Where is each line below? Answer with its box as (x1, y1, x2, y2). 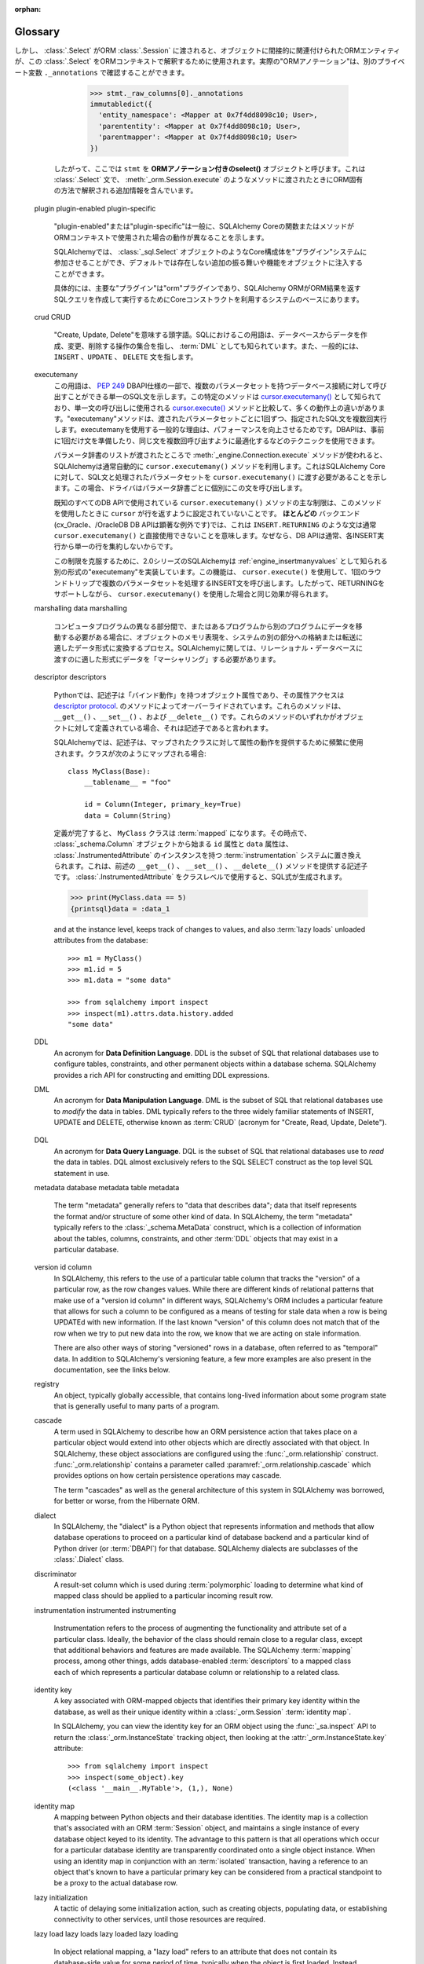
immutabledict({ (90, 100, 153, 109)
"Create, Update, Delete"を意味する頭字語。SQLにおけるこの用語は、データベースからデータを (53, 330, 361, 339)
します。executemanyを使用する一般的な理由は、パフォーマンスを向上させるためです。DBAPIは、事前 (53, 425, 385, 434)
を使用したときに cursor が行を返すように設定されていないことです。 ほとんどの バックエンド (53, 509, 360, 518)
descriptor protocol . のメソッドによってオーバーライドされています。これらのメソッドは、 (53, 702, 345, 711)
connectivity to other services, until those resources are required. (53, 1915, 266, 1924)
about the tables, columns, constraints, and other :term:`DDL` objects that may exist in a (53, 1233, 338, 1243)
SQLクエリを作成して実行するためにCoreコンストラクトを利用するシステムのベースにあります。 (53, 295, 364, 304)
